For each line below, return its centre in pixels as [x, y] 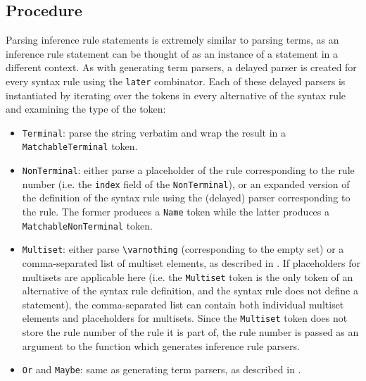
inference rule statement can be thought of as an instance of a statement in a [172, 53]
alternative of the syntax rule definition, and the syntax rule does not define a [190, 291]
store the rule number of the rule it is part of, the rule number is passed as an [190, 332]
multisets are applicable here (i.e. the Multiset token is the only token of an [188, 276]
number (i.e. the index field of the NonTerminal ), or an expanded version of [186, 183]
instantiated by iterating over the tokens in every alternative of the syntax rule [176, 95]
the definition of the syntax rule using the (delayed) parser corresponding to [186, 198]
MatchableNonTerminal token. [87, 225]
